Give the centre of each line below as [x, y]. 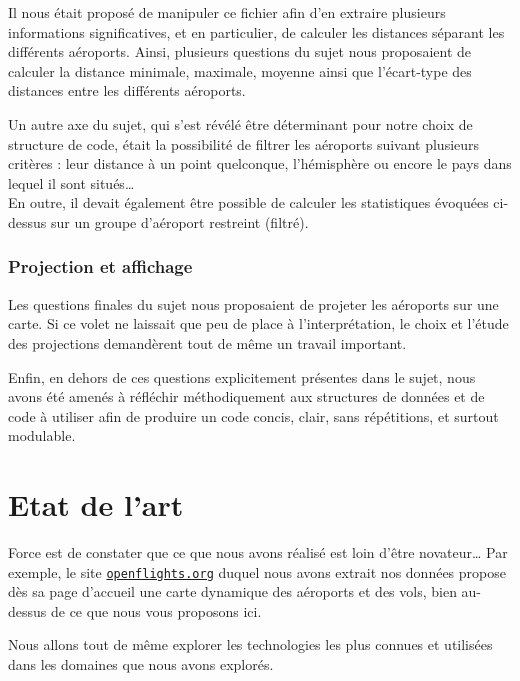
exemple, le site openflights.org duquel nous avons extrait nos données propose [257, 571]
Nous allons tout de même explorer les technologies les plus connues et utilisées [250, 644]
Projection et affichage [100, 266]
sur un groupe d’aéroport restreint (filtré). [179, 221]
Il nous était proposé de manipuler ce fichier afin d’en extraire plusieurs [227, 12]
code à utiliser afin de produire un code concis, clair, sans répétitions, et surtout [253, 415]
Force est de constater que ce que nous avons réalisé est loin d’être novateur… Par [258, 552]
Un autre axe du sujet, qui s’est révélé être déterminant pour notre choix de [240, 123]
